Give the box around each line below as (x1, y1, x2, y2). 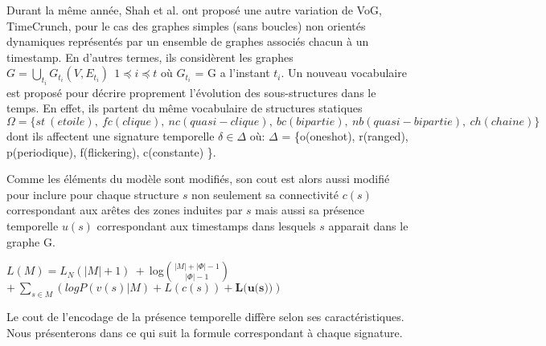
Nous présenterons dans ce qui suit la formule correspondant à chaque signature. (6, 324, 403, 340)
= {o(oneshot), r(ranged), (281, 128, 408, 144)
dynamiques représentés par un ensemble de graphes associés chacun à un (6, 33, 369, 50)
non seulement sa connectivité (191, 185, 339, 202)
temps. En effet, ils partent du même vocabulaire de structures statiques (6, 100, 363, 116)
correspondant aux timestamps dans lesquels (96, 217, 316, 234)
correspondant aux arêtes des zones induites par (6, 201, 243, 218)
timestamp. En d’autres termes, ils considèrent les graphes (6, 48, 294, 65)
